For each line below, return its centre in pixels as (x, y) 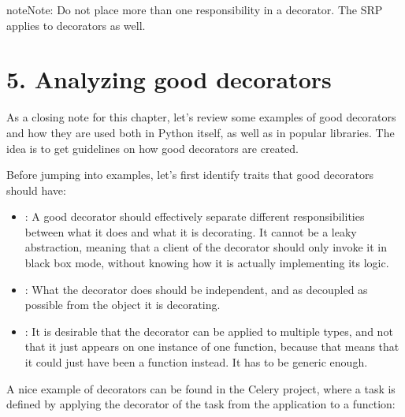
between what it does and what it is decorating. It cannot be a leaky (191, 231)
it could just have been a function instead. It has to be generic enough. (196, 362)
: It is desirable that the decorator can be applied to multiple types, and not (209, 331)
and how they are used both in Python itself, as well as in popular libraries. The (201, 132)
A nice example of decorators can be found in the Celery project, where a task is (201, 388)
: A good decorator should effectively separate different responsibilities (195, 216)
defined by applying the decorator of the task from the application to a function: (201, 404)
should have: (36, 190)
